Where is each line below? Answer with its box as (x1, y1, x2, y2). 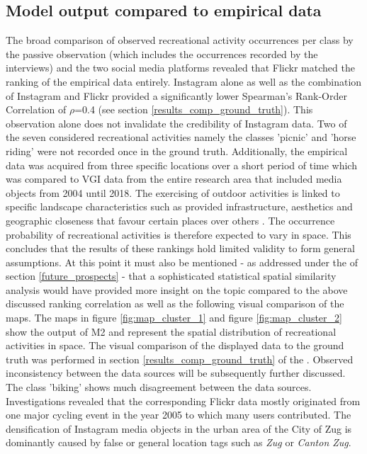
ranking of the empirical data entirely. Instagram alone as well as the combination (6, 74, 362, 89)
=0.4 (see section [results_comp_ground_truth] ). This (74, 102, 313, 117)
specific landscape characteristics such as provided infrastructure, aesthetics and (6, 199, 353, 214)
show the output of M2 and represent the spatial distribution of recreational (6, 324, 337, 339)
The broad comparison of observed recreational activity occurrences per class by (6, 33, 354, 47)
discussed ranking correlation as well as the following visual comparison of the (6, 296, 344, 311)
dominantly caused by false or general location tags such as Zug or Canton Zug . (6, 435, 351, 450)
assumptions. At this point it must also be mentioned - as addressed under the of (6, 254, 358, 269)
